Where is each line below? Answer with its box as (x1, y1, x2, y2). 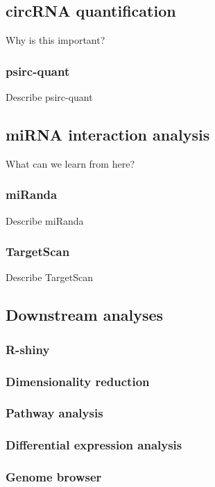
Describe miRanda (6, 213, 84, 227)
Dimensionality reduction (6, 372, 150, 390)
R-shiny (6, 340, 50, 358)
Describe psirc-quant (6, 90, 93, 104)
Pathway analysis (6, 404, 103, 422)
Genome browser (6, 468, 102, 486)
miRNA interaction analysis (6, 124, 210, 145)
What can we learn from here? (6, 156, 135, 170)
